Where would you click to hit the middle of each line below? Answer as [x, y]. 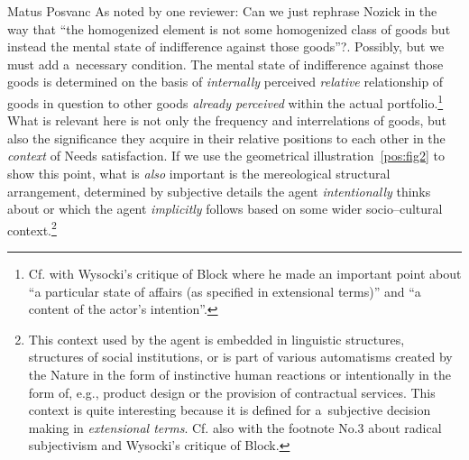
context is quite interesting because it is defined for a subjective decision [230, 410]
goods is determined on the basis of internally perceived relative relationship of [225, 82]
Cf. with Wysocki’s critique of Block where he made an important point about [245, 274]
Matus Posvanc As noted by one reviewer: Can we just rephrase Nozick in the [222, 11]
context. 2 [32, 228]
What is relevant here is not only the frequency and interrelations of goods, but [227, 120]
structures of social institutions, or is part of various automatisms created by [240, 357]
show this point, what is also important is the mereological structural [199, 173]
